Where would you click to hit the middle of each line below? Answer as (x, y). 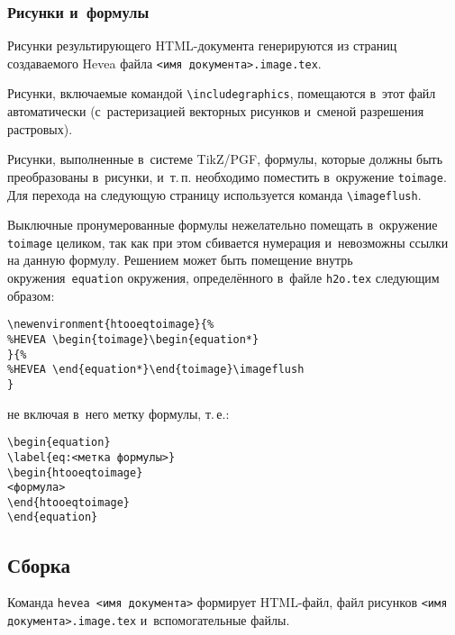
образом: (31, 295)
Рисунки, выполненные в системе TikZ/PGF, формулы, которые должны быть (225, 159)
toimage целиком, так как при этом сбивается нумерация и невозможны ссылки (228, 242)
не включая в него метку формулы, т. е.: (118, 413)
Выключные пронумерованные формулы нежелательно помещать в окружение (223, 225)
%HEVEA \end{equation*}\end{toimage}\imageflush (156, 370)
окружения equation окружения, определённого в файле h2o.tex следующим (223, 278)
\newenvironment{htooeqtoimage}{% (111, 325)
